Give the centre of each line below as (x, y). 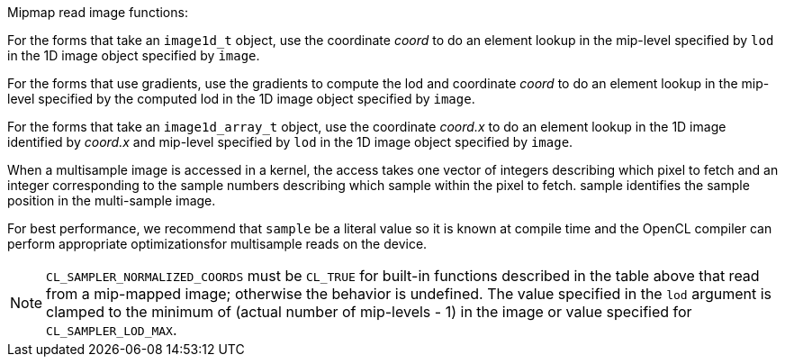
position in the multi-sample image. (112, 200)
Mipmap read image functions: (98, 12)
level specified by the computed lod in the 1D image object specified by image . (241, 99)
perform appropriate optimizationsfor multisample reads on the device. (217, 244)
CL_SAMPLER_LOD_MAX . (112, 330)
